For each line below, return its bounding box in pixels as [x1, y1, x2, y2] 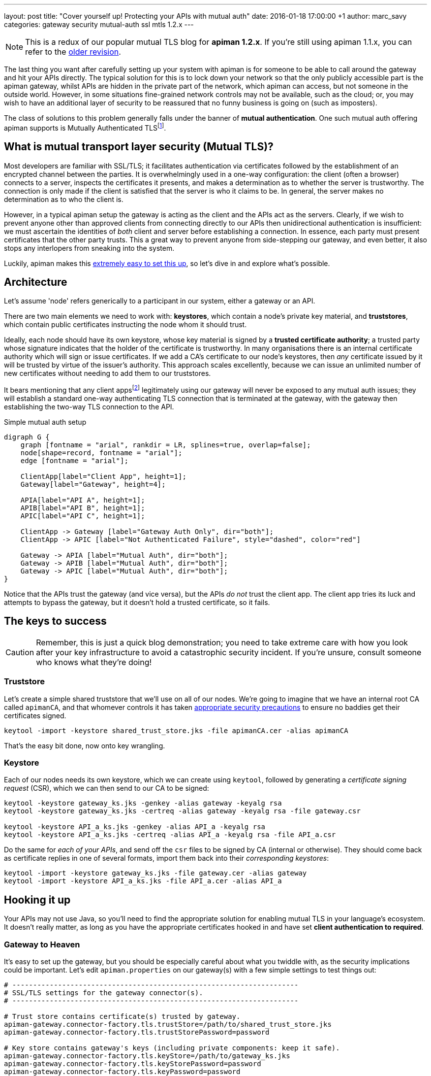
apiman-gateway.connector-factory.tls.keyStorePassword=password [4, 1059, 261, 1068]
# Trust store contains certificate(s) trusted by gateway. [4, 1012, 241, 1020]
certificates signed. [4, 711, 66, 720]
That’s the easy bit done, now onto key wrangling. [4, 741, 165, 750]
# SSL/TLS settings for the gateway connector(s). [4, 988, 203, 997]
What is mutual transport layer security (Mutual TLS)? [4, 140, 274, 153]
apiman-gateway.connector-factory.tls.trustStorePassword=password [4, 1028, 270, 1036]
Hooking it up [4, 893, 71, 906]
